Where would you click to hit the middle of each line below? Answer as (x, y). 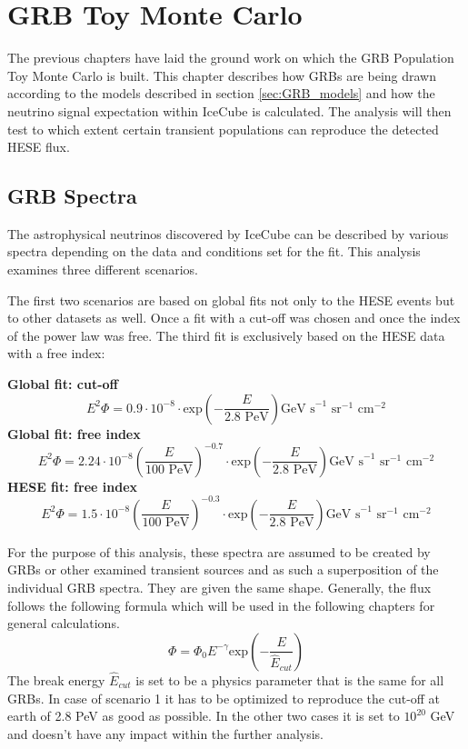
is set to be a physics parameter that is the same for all (290, 680)
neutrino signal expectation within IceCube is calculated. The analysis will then (229, 110)
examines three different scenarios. (103, 270)
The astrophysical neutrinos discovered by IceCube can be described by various (228, 233)
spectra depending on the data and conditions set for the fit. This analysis (214, 251)
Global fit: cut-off (63, 384)
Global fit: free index (74, 433)
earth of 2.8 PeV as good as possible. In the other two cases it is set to (204, 716)
